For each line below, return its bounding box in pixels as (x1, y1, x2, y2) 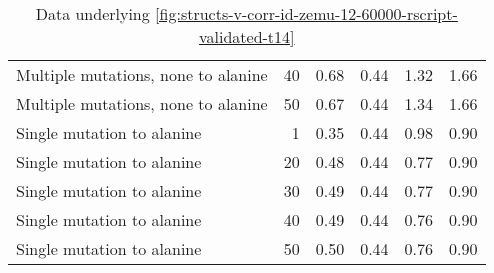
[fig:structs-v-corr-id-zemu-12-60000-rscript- (155, 2, 458, 25)
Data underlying (35, 2, 150, 25)
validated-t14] (198, 25, 295, 48)
